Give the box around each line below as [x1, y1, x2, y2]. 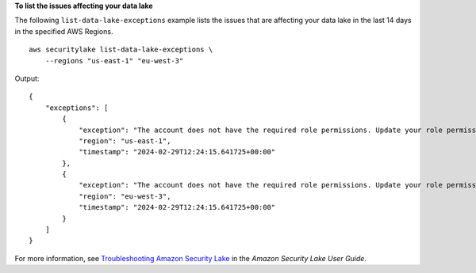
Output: [14, 74, 40, 83]
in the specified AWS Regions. [14, 26, 113, 36]
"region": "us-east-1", [79, 136, 171, 146]
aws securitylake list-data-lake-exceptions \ [29, 45, 213, 55]
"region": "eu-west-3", [79, 191, 171, 201]
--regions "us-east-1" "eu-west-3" [44, 56, 184, 65]
